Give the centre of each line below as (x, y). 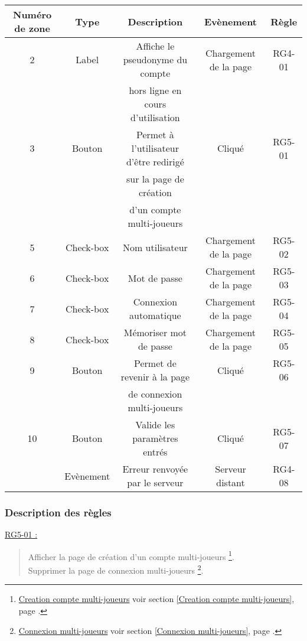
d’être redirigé (155, 162)
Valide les (155, 424)
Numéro (32, 14)
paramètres (155, 438)
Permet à (155, 134)
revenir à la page (155, 377)
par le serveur (155, 482)
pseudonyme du (155, 59)
